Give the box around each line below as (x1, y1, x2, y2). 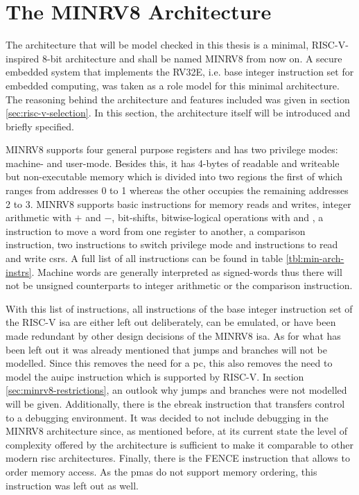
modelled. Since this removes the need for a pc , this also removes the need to (6, 356, 333, 370)
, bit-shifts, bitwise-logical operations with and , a (112, 210, 324, 225)
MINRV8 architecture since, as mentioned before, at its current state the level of (6, 424, 347, 438)
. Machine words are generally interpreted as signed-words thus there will (31, 264, 342, 279)
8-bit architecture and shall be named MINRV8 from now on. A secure (42, 51, 342, 65)
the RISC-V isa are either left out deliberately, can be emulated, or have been (6, 315, 336, 329)
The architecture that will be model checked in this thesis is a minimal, (6, 37, 309, 52)
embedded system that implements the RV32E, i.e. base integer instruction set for (6, 64, 354, 79)
